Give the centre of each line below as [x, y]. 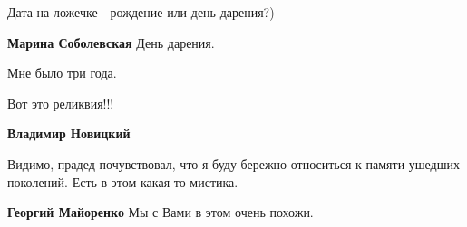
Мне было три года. [62, 73]
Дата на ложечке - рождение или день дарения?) [141, 12]
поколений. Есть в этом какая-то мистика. [123, 181]
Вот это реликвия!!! [61, 103]
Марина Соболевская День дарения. [111, 42]
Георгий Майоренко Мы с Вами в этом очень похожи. [161, 212]
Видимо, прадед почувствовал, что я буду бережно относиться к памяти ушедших [234, 163]
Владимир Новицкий [69, 133]
